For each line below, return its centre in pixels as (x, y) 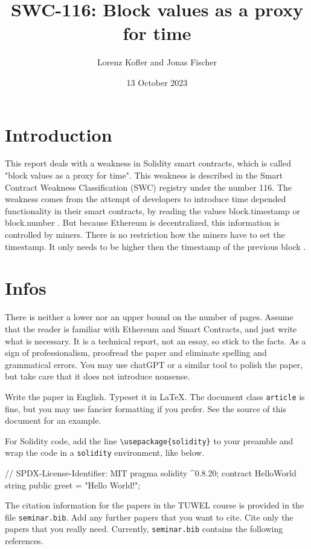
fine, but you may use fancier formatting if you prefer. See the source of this (146, 408)
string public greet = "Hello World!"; (73, 485)
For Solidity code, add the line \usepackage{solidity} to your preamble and (149, 440)
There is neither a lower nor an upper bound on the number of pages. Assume (149, 317)
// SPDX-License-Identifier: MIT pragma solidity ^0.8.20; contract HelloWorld (151, 473)
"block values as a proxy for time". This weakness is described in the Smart (144, 175)
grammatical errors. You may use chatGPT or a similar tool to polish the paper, (154, 364)
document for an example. (53, 420)
